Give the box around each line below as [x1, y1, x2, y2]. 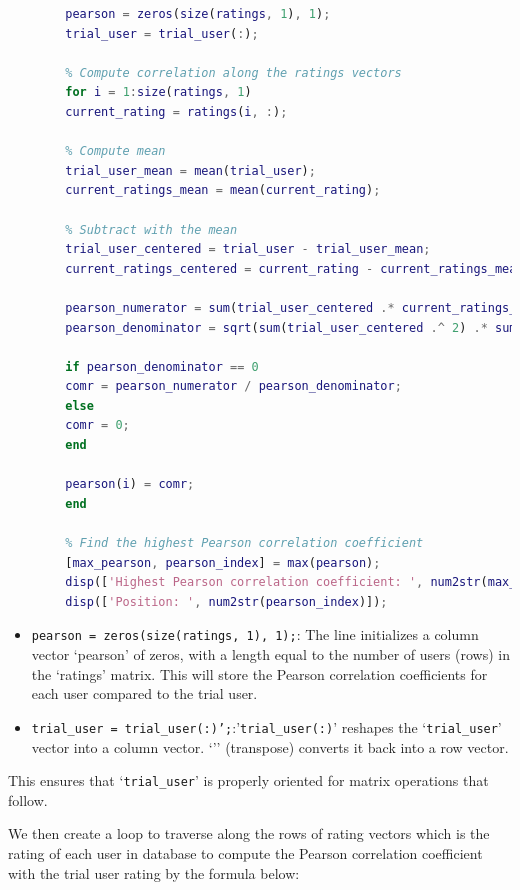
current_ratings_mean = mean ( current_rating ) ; [65, 183, 381, 198]
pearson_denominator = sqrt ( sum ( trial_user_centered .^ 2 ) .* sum [65, 320, 517, 335]
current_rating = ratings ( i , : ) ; [65, 104, 288, 119]
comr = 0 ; [65, 418, 130, 433]
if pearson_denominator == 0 [65, 359, 259, 374]
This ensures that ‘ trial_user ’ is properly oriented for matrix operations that [8, 770, 489, 791]
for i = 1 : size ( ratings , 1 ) [65, 85, 252, 100]
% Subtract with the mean [65, 222, 238, 237]
